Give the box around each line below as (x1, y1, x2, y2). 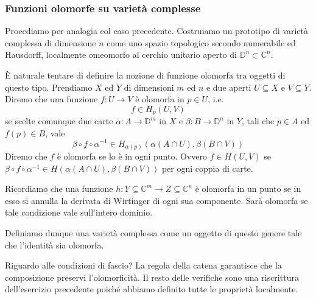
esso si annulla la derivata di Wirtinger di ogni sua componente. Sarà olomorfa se (5, 194, 308, 206)
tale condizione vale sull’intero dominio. (5, 206, 153, 219)
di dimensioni (124, 80, 174, 93)
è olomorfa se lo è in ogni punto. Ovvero (57, 150, 207, 163)
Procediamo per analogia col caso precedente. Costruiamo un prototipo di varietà (5, 24, 308, 37)
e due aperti (206, 80, 251, 93)
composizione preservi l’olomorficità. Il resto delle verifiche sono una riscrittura (5, 270, 299, 283)
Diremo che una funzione (5, 93, 98, 105)
